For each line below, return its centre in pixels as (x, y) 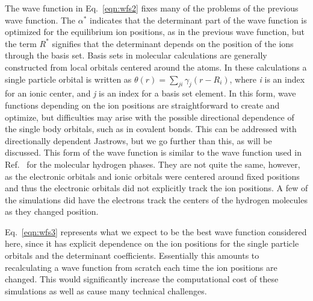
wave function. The (40, 20)
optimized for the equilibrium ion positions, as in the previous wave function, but (155, 32)
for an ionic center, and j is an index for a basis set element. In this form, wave (150, 93)
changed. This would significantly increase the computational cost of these (142, 279)
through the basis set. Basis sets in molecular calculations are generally (136, 55)
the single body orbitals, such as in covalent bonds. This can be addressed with (151, 129)
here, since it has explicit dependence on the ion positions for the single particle (152, 243)
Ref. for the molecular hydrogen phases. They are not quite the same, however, (153, 164)
